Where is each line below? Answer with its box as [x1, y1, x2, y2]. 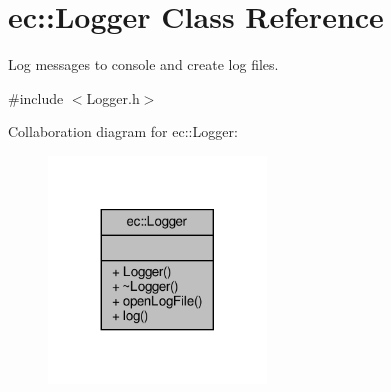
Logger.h [86, 87, 140, 108]
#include [8, 87, 64, 108]
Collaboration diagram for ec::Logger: [8, 121, 238, 142]
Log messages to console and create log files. [8, 54, 279, 75]
